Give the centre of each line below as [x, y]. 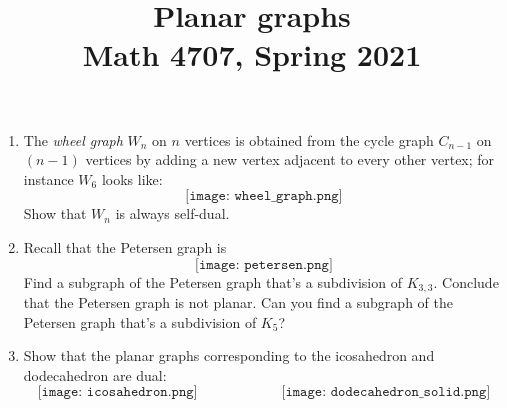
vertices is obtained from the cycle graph [309, 139]
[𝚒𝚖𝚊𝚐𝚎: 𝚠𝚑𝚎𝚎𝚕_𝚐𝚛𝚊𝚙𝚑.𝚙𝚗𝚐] [264, 196]
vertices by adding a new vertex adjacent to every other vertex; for [290, 159]
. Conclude [466, 281]
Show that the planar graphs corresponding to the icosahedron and [229, 355]
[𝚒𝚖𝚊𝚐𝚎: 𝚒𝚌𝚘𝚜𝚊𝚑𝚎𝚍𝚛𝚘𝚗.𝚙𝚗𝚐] [117, 392]
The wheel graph [73, 139]
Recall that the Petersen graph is [125, 246]
